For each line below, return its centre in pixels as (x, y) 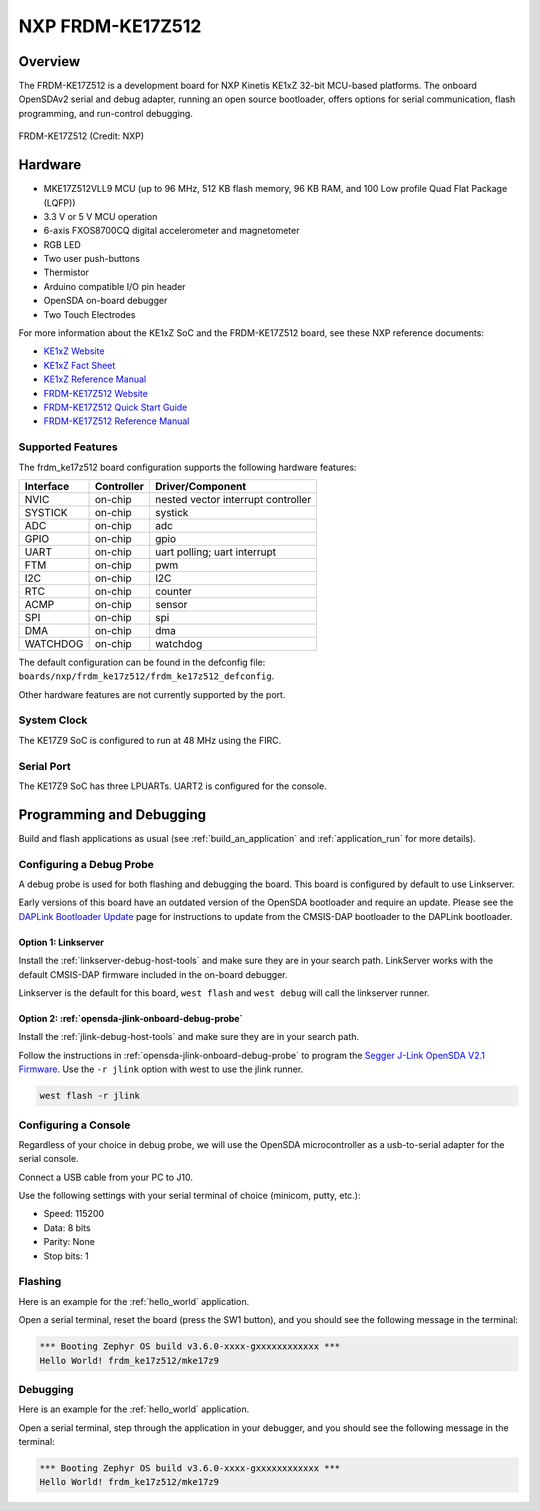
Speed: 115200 (74, 1214)
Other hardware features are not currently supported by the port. (152, 694)
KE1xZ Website (74, 351)
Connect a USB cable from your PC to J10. (106, 1177)
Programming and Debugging (112, 814)
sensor (171, 604)
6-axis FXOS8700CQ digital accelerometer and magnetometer (171, 231)
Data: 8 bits (67, 1227)
